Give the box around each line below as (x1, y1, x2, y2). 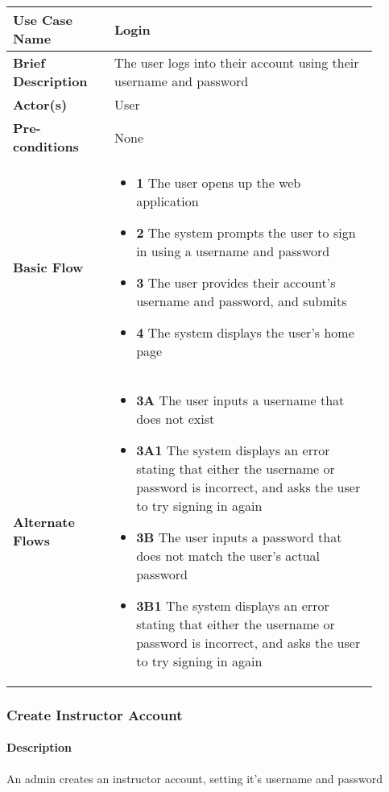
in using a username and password (136, 242, 330, 260)
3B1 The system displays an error (136, 596, 329, 615)
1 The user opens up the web (136, 173, 301, 192)
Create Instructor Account (6, 704, 183, 724)
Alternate (13, 512, 75, 531)
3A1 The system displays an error (136, 441, 330, 459)
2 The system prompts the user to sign (136, 223, 356, 242)
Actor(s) (13, 95, 68, 114)
